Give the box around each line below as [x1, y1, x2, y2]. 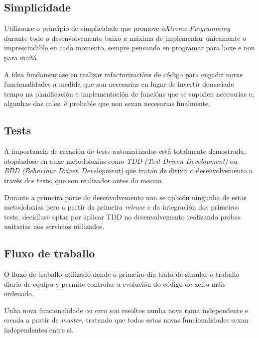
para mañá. [4, 52, 39, 62]
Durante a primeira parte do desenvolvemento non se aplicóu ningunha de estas [4, 192, 247, 202]
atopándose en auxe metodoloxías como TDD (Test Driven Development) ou [4, 155, 238, 166]
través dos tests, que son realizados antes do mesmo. [4, 175, 163, 185]
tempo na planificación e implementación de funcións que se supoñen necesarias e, [4, 88, 254, 99]
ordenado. [4, 288, 34, 299]
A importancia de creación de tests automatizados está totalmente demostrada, [4, 146, 246, 156]
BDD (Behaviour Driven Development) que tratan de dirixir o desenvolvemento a [4, 165, 253, 176]
